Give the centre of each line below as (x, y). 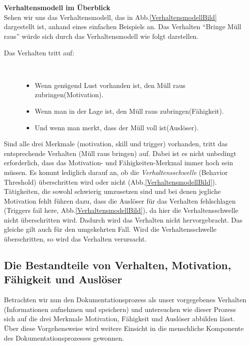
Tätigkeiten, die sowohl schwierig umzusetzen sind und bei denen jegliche (112, 191)
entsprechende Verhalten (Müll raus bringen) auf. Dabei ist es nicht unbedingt (120, 153)
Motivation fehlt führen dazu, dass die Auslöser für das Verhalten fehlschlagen (120, 200)
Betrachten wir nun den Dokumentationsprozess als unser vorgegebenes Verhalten (125, 300)
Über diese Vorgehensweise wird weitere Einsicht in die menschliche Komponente (124, 328)
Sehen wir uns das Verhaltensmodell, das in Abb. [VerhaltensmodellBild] (110, 17)
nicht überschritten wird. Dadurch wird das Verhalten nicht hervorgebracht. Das (123, 219)
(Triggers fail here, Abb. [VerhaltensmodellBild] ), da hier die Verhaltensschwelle (121, 210)
